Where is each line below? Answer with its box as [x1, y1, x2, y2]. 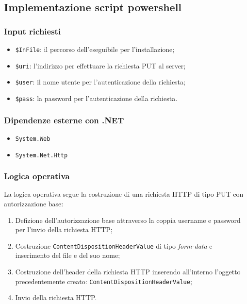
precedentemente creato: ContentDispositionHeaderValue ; [15, 276, 192, 286]
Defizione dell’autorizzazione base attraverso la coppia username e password [15, 215, 241, 225]
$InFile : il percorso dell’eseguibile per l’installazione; [15, 44, 175, 54]
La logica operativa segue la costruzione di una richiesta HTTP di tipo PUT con [4, 189, 244, 199]
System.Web [15, 135, 50, 142]
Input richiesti [4, 25, 61, 37]
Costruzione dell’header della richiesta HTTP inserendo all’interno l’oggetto [15, 267, 241, 276]
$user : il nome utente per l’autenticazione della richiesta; [15, 77, 185, 87]
